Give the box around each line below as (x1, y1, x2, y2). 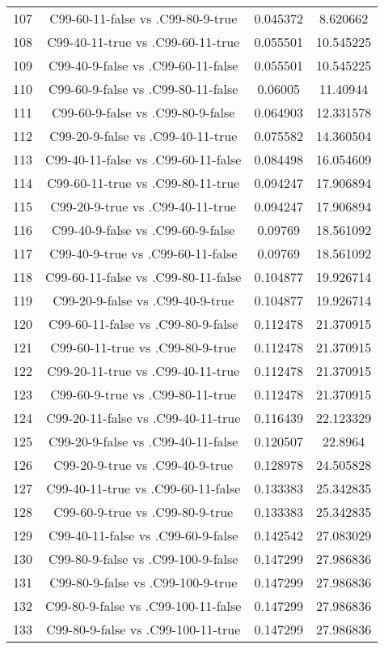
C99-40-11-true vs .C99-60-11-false (46, 479, 241, 497)
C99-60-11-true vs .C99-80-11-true (47, 173, 240, 192)
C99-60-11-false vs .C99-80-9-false (49, 314, 238, 333)
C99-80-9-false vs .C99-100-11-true (46, 620, 241, 638)
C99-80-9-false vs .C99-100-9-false (49, 549, 238, 568)
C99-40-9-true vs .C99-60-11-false (49, 244, 238, 263)
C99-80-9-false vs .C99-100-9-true (49, 573, 238, 591)
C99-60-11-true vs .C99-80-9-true (50, 338, 237, 357)
